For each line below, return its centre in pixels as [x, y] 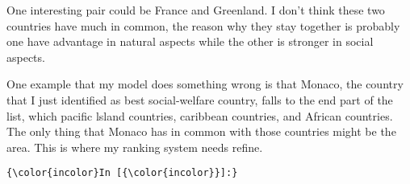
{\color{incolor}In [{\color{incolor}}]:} [122, 173]
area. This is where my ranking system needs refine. [135, 147]
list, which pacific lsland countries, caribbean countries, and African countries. [200, 115]
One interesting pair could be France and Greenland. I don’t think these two [196, 10]
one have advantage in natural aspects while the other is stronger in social [190, 41]
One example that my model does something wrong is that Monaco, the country [205, 84]
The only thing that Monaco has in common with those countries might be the [201, 131]
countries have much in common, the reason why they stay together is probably [203, 25]
